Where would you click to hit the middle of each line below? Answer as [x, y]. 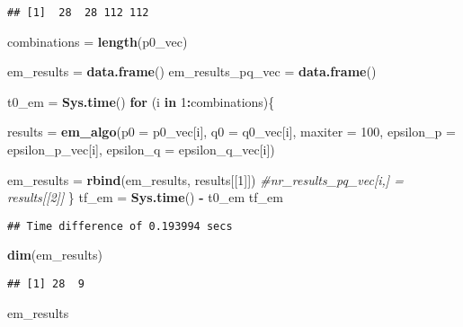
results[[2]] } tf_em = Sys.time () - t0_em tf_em [145, 197]
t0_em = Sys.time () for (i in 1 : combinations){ [141, 101]
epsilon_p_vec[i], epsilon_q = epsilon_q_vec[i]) [141, 150]
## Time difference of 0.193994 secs [120, 226]
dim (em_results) [55, 255]
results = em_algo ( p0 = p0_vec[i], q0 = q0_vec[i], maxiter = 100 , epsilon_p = [231, 132]
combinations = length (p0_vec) [98, 41]
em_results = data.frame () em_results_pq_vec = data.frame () [192, 71]
